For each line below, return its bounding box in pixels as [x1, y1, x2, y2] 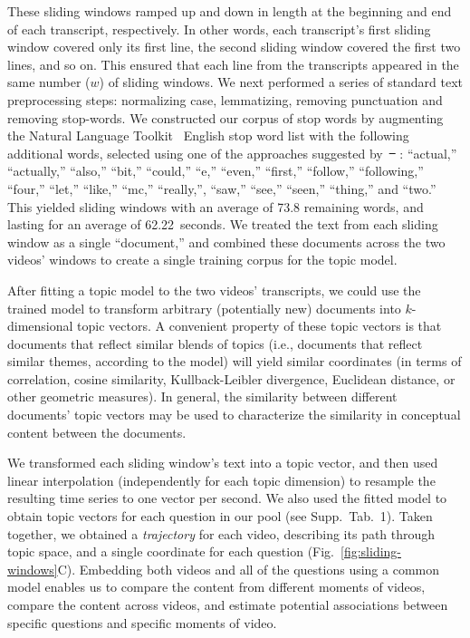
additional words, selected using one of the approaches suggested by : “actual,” [7, 143, 457, 162]
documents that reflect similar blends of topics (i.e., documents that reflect [7, 333, 423, 353]
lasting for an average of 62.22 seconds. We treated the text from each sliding [7, 215, 438, 234]
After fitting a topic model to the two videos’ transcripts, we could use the [7, 280, 421, 299]
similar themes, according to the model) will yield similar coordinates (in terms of [7, 352, 462, 371]
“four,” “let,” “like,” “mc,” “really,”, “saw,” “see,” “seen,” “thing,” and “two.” [7, 179, 436, 198]
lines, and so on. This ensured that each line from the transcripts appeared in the [7, 54, 459, 73]
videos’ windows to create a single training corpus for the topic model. [7, 250, 398, 269]
